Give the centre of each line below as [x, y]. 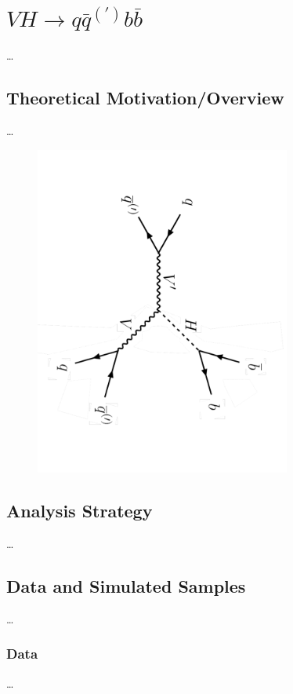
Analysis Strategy [80, 511]
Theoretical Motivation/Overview [145, 98]
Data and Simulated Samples [126, 585]
